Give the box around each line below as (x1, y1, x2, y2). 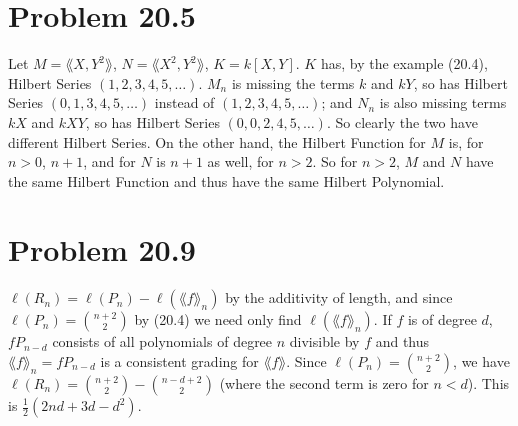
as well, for (207, 151, 274, 172)
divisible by (289, 331, 360, 352)
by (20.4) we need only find (134, 309, 302, 330)
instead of (154, 92, 215, 113)
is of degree (407, 309, 477, 330)
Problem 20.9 (8, 229, 196, 270)
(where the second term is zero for (219, 373, 429, 393)
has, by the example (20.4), (320, 53, 488, 74)
